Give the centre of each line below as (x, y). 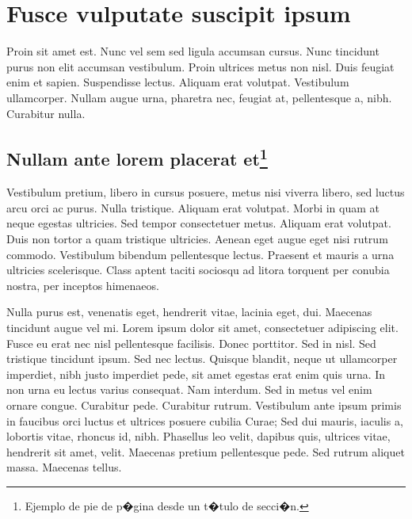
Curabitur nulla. (46, 113)
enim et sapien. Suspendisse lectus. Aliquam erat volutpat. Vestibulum (178, 82)
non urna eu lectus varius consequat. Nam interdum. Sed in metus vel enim (189, 389)
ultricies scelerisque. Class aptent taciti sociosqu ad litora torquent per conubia (198, 270)
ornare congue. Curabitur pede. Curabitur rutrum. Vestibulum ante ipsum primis (204, 405)
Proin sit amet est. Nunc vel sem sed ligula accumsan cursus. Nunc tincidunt (193, 51)
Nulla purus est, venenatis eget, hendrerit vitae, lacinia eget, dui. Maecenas (189, 312)
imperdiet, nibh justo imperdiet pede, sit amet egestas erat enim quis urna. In (196, 374)
